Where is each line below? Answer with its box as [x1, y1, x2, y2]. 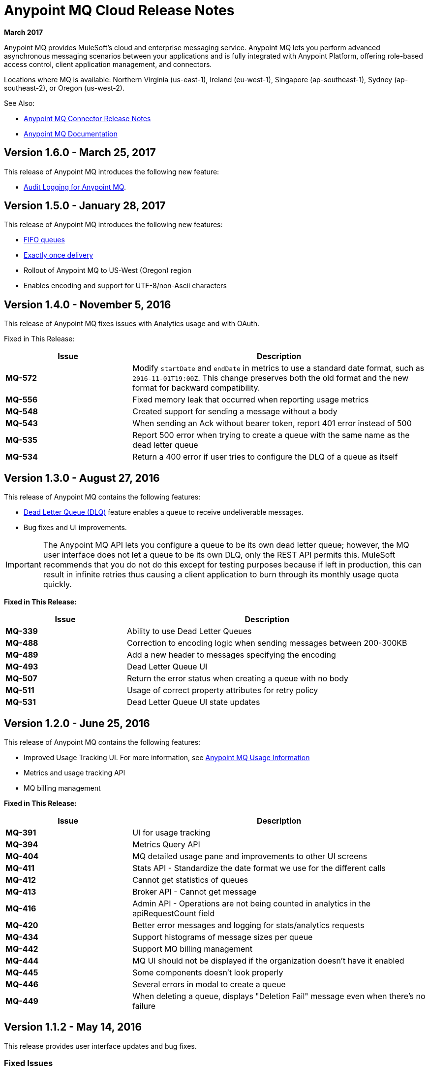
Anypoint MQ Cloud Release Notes [4, 2, 235, 19]
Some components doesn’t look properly [132, 967, 283, 977]
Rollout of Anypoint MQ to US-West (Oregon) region [24, 266, 191, 275]
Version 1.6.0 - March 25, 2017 [4, 146, 156, 159]
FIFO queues [24, 235, 65, 244]
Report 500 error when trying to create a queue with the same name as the [132, 430, 410, 440]
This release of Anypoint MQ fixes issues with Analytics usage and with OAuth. [4, 319, 259, 328]
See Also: [4, 99, 35, 107]
